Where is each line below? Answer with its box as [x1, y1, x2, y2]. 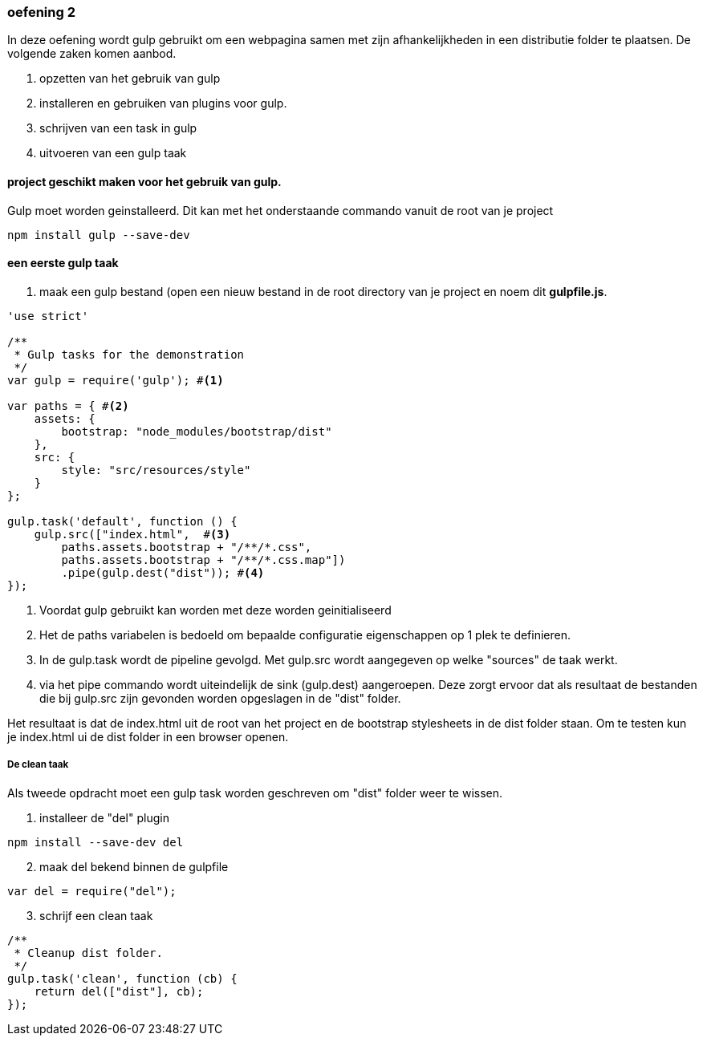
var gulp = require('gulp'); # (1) [7, 373, 224, 387]
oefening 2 [7, 4, 75, 20]
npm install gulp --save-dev [7, 228, 190, 241]
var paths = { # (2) [7, 399, 129, 412]
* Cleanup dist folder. [14, 946, 163, 959]
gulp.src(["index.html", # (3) [34, 527, 231, 541]
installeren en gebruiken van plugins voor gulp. [39, 96, 287, 111]
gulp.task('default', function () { [7, 514, 238, 528]
